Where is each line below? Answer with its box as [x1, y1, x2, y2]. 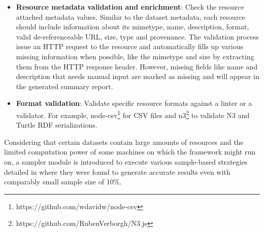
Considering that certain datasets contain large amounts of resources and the [4, 136, 244, 147]
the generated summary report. [16, 81, 113, 91]
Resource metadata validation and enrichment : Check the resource [16, 2, 244, 12]
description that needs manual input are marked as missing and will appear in [16, 71, 259, 82]
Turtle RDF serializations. [16, 120, 97, 130]
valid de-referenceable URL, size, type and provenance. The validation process [16, 31, 259, 42]
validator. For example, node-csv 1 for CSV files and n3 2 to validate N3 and [16, 108, 250, 120]
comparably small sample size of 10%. [4, 176, 122, 187]
